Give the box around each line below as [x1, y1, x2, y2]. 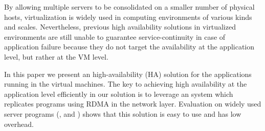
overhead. [4, 118, 34, 129]
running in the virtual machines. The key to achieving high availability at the [4, 78, 247, 89]
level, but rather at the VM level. [4, 51, 108, 62]
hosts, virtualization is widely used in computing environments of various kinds [4, 11, 252, 22]
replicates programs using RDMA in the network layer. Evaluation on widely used [4, 98, 261, 109]
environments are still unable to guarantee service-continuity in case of [4, 31, 226, 42]
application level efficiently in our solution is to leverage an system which [4, 88, 233, 99]
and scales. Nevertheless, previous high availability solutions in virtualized [4, 21, 236, 32]
